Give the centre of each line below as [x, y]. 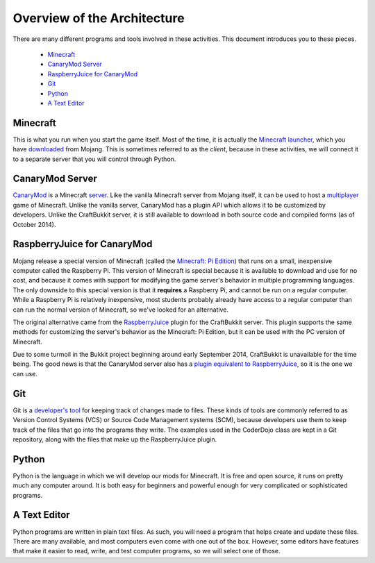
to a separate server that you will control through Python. [94, 159]
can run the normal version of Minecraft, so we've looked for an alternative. [121, 310]
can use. [25, 373]
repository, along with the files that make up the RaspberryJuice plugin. [115, 439]
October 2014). [34, 224]
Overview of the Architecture [99, 18]
